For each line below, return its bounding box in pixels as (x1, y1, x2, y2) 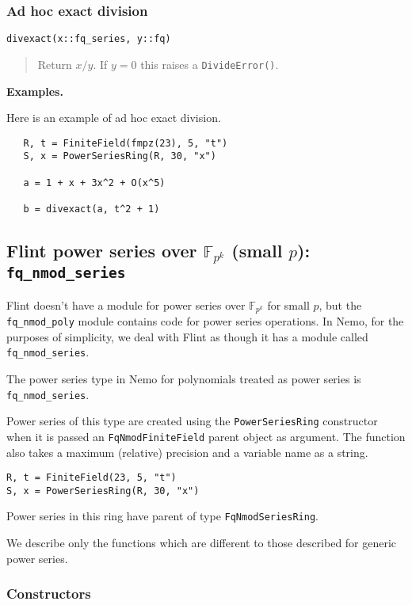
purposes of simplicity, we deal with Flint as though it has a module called (6, 328, 368, 344)
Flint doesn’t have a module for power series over (6, 296, 246, 313)
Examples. (6, 82, 63, 99)
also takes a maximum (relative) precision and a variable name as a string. (6, 443, 368, 460)
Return (37, 55, 72, 72)
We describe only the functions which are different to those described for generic (6, 535, 397, 551)
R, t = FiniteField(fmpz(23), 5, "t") (23, 137, 228, 149)
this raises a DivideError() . (140, 55, 279, 72)
